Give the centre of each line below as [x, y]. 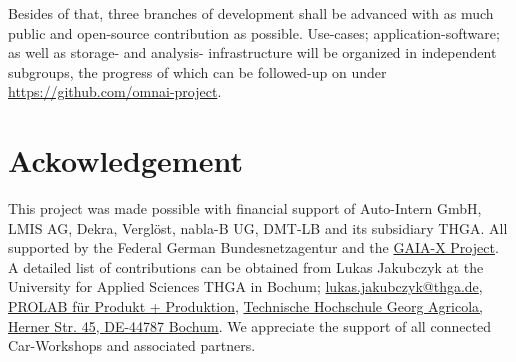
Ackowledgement [125, 160]
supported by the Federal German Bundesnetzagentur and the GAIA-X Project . [253, 247]
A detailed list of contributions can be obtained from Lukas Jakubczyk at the [246, 266]
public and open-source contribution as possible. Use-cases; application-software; [254, 32]
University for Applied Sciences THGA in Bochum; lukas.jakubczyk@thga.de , [245, 286]
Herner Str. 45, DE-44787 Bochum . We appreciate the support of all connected [250, 325]
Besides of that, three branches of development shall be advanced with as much [251, 13]
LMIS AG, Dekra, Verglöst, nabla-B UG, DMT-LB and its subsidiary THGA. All [258, 227]
